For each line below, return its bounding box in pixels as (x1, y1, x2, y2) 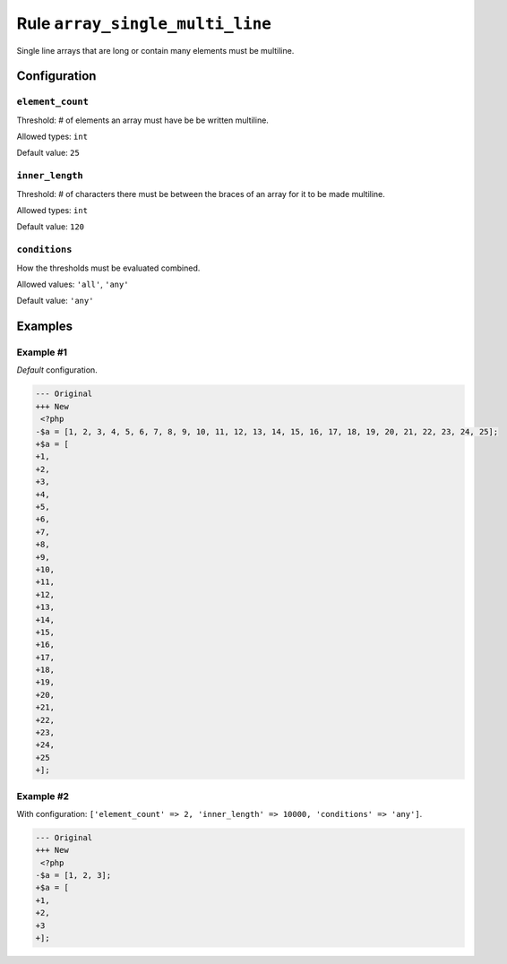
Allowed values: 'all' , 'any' (16, 279, 129, 289)
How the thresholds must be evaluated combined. (16, 263, 201, 273)
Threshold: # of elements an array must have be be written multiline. (16, 115, 269, 125)
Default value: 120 (16, 221, 85, 232)
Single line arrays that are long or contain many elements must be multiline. (16, 45, 295, 56)
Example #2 (16, 789, 70, 802)
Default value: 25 (16, 148, 80, 159)
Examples (16, 319, 73, 334)
